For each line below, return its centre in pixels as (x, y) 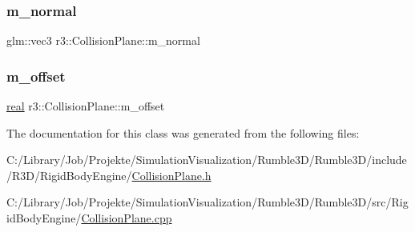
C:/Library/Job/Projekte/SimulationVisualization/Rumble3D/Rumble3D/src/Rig (207, 202)
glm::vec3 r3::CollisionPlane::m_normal (103, 40)
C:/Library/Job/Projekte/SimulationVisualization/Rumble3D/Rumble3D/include (207, 160)
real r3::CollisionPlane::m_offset (86, 106)
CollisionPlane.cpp (127, 218)
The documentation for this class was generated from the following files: (183, 132)
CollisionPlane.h (171, 175)
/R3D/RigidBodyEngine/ (69, 175)
